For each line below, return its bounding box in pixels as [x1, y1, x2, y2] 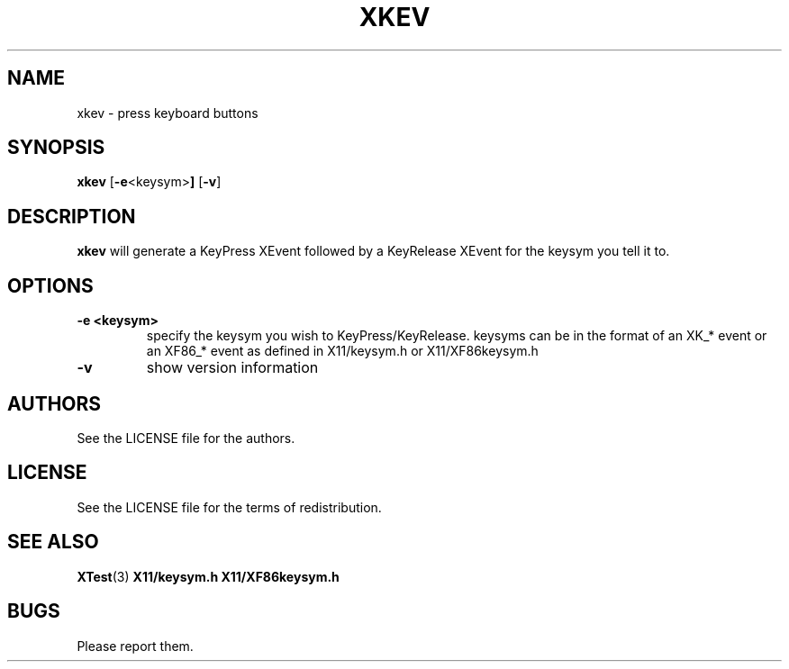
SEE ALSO [7, 530, 99, 554]
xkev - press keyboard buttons [77, 104, 258, 121]
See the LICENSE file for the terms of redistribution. [77, 499, 382, 515]
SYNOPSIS [7, 136, 105, 159]
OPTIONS [7, 274, 94, 297]
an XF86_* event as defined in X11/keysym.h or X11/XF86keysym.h [146, 343, 539, 359]
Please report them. [77, 637, 194, 654]
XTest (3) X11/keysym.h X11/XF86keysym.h [77, 568, 340, 584]
